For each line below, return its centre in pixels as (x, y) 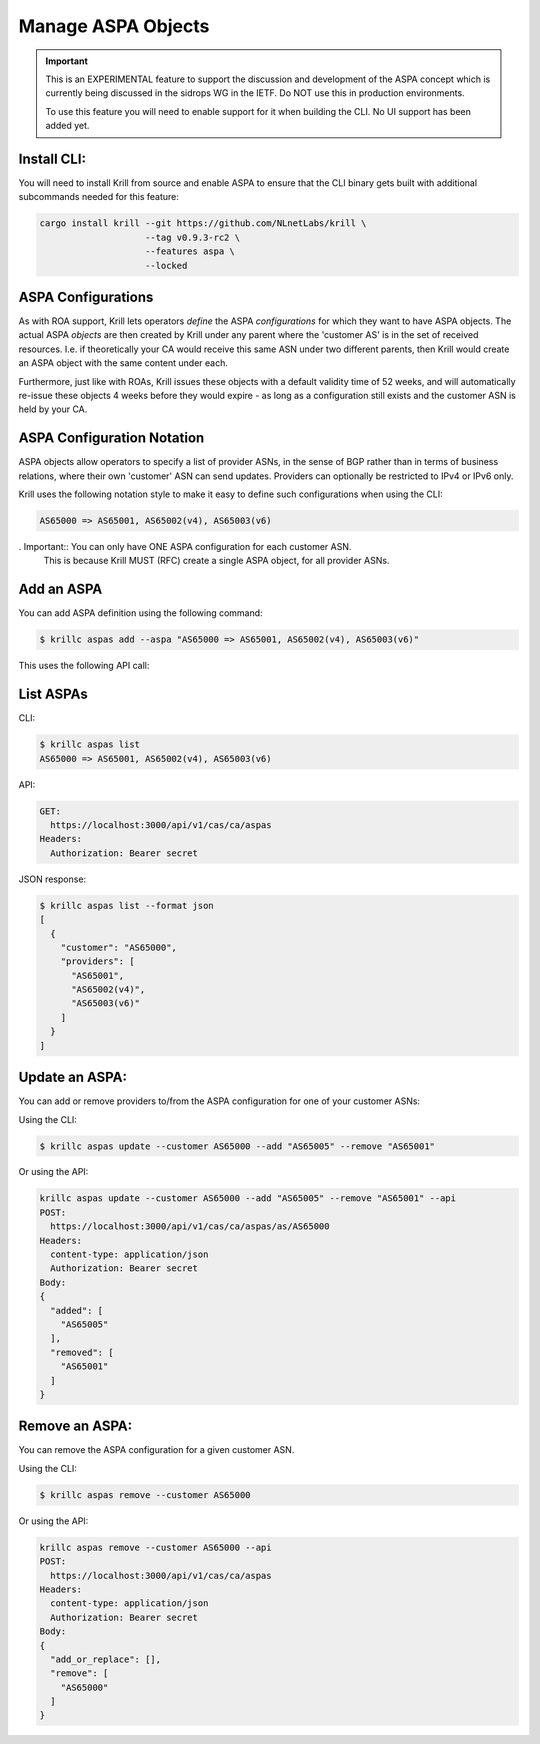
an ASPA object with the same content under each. (123, 363)
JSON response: (52, 879)
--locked (166, 265)
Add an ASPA (60, 589)
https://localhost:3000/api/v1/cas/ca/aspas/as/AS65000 (190, 1226)
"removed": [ (82, 1352)
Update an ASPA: (72, 1077)
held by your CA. (53, 409)
